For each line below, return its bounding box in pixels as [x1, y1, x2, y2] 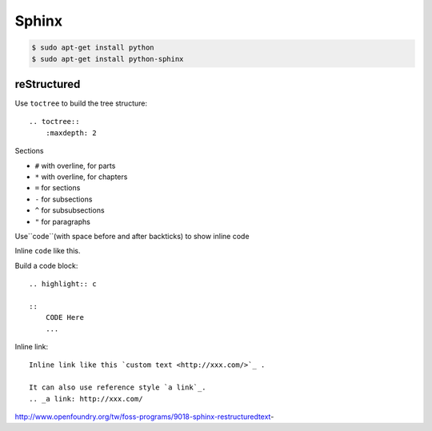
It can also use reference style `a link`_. [29, 383, 207, 392]
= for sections [34, 183, 81, 193]
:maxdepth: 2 [45, 128, 97, 138]
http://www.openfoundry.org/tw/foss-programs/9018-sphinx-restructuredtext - [14, 412, 274, 421]
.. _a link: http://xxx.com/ [29, 394, 143, 403]
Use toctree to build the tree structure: [14, 98, 148, 108]
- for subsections [34, 194, 93, 204]
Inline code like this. [14, 246, 81, 256]
